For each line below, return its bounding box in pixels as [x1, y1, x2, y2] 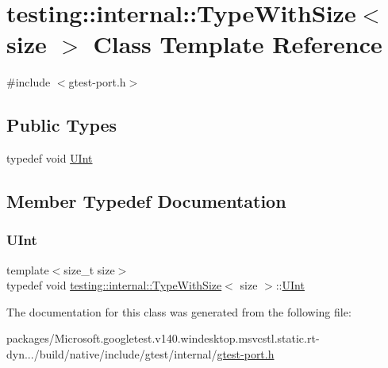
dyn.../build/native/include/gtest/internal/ [6, 346, 217, 362]
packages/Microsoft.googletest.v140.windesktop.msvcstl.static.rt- [6, 330, 320, 347]
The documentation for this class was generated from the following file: [6, 303, 352, 320]
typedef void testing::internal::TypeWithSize [6, 277, 222, 293]
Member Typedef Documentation [6, 189, 286, 213]
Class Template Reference [93, 28, 382, 60]
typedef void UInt [6, 150, 93, 167]
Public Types [6, 113, 117, 137]
